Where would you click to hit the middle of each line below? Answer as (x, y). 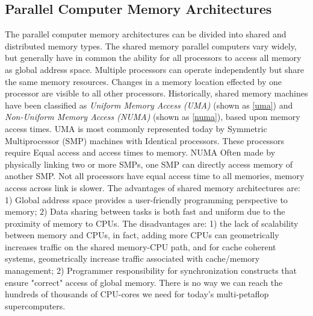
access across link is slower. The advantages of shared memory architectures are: (153, 187)
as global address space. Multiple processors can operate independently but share (155, 69)
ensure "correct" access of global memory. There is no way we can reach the (144, 282)
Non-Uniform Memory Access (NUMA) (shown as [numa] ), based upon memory (153, 117)
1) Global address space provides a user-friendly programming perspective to (146, 199)
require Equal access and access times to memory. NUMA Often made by (140, 152)
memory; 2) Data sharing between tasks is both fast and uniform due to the (145, 211)
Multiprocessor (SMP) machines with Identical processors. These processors (144, 140)
